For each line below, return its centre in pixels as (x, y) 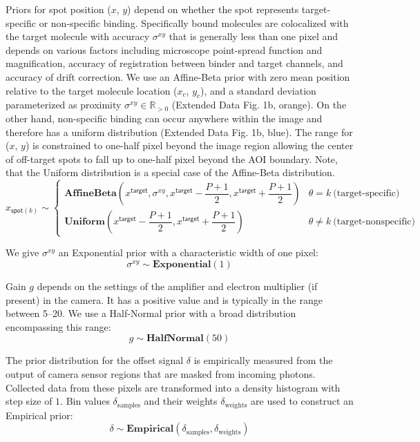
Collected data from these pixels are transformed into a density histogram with (173, 387)
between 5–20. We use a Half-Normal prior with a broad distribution (151, 313)
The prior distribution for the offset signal (95, 360)
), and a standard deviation (258, 90)
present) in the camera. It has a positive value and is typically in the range (164, 299)
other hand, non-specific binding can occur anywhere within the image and (164, 118)
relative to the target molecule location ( (92, 90)
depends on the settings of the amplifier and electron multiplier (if (177, 286)
